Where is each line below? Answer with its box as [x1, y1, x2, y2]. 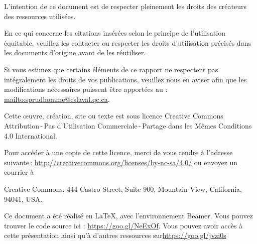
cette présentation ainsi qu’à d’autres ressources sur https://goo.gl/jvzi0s [4, 230, 226, 240]
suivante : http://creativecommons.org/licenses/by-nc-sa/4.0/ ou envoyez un [4, 157, 238, 167]
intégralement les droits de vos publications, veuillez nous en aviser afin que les [4, 74, 247, 84]
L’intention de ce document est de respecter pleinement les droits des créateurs [4, 1, 246, 11]
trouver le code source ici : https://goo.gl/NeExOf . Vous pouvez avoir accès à [4, 220, 243, 230]
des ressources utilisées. [4, 11, 76, 21]
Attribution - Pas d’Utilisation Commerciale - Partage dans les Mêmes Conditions [4, 120, 252, 131]
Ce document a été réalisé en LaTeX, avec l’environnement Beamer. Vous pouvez [4, 210, 253, 221]
